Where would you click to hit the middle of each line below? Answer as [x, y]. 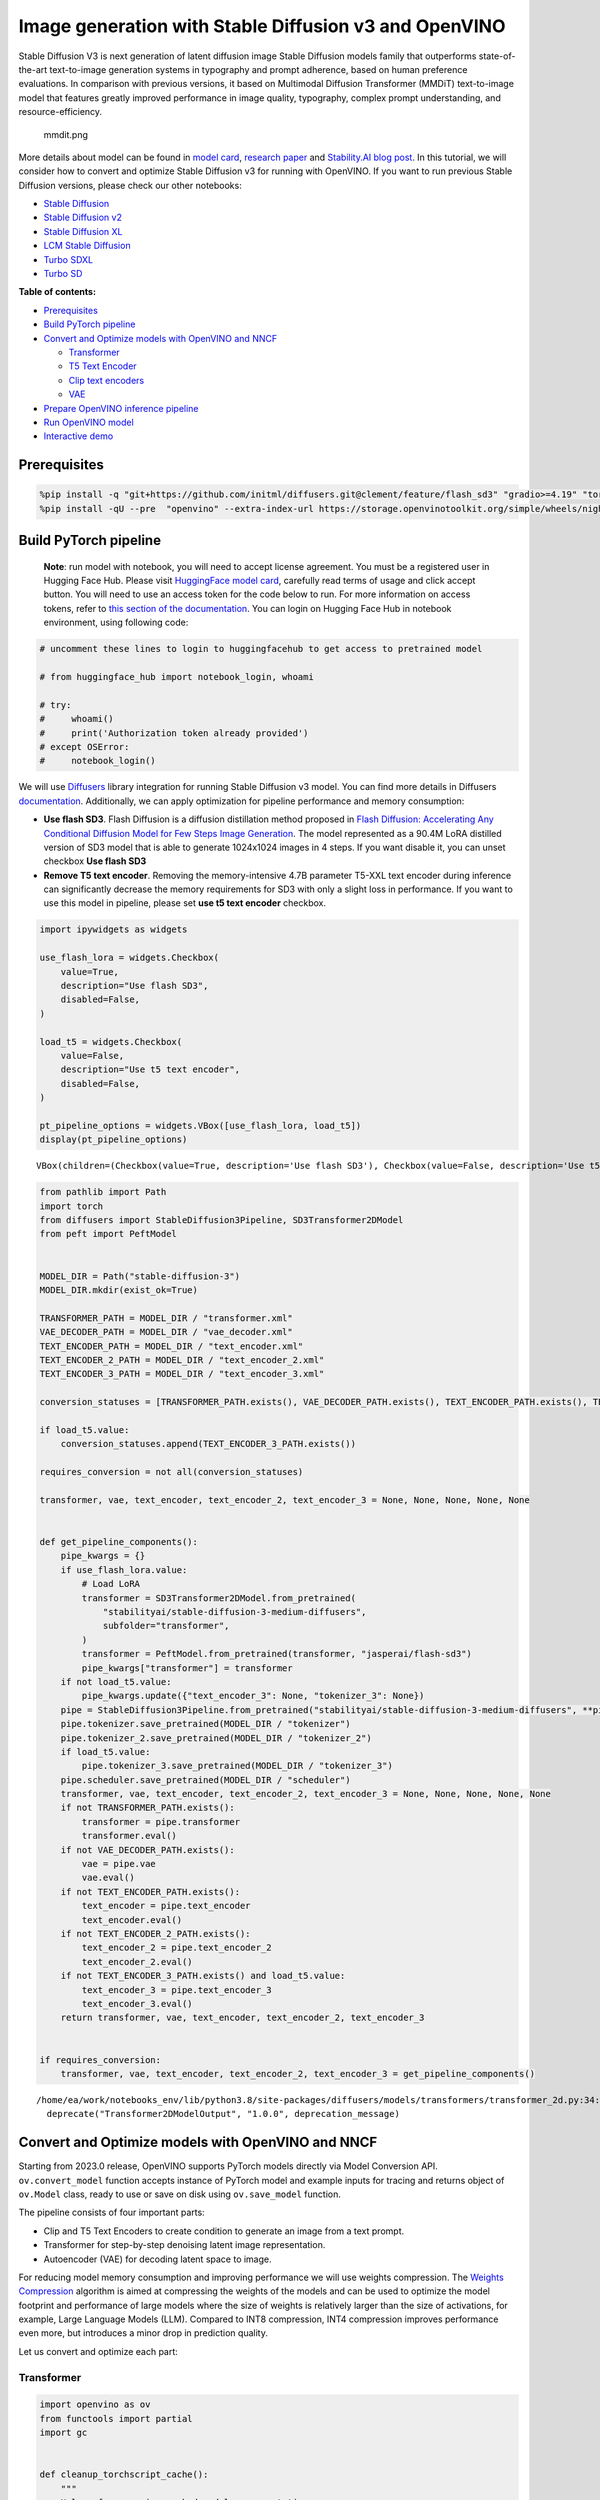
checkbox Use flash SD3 [95, 861]
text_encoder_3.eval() [137, 2003]
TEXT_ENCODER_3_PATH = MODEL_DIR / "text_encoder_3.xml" [182, 1374]
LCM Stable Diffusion [87, 246]
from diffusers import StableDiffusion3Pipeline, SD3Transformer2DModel [221, 1220]
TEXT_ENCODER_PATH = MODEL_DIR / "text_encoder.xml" [171, 1346]
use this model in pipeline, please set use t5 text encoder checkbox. [185, 903]
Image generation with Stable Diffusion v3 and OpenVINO [262, 26]
